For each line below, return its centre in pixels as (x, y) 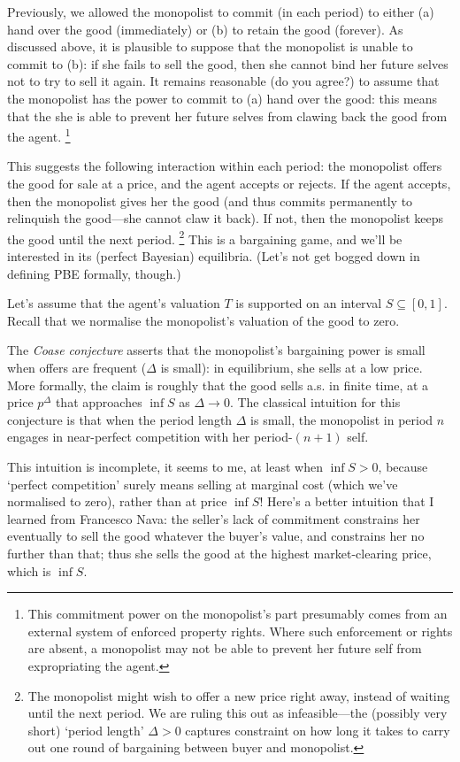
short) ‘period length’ (86, 730)
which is (29, 570)
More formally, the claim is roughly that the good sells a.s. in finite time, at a (218, 385)
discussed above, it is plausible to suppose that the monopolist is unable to (210, 46)
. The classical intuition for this (315, 402)
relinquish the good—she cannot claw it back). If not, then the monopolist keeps (226, 218)
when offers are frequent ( (77, 367)
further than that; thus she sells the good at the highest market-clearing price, (219, 553)
